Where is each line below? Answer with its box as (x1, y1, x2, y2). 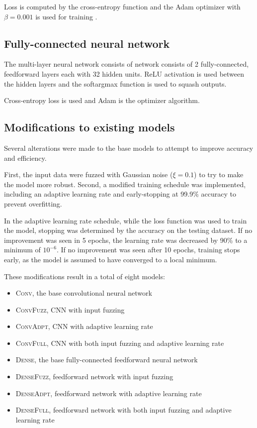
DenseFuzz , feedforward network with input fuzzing (15, 371, 173, 382)
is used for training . (35, 11, 97, 21)
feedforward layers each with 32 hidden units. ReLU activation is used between (4, 68, 245, 79)
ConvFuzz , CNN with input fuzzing (15, 304, 125, 315)
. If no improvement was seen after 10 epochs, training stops (56, 244, 240, 255)
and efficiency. (4, 152, 47, 163)
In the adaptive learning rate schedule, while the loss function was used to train (4, 215, 247, 225)
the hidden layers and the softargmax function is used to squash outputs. (4, 78, 227, 89)
